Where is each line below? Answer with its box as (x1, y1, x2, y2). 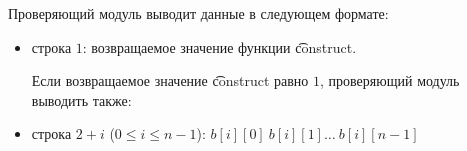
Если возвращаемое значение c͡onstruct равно (31, 70, 309, 91)
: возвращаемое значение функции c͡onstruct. (82, 36, 357, 57)
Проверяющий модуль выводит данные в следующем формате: (8, 3, 389, 23)
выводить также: (31, 89, 132, 110)
